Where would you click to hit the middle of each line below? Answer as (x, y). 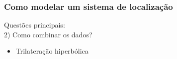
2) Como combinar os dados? (48, 34)
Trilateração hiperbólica (52, 51)
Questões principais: (35, 25)
